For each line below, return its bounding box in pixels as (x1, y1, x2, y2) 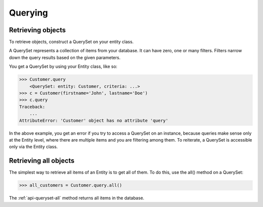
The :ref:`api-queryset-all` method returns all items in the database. (9, 195, 145, 201)
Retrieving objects (9, 26, 66, 34)
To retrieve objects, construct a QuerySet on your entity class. (9, 39, 134, 45)
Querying (9, 7, 48, 18)
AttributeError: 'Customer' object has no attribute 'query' (19, 118, 169, 123)
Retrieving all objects (9, 157, 75, 165)
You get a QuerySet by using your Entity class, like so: (9, 63, 118, 69)
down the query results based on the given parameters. (9, 54, 121, 61)
